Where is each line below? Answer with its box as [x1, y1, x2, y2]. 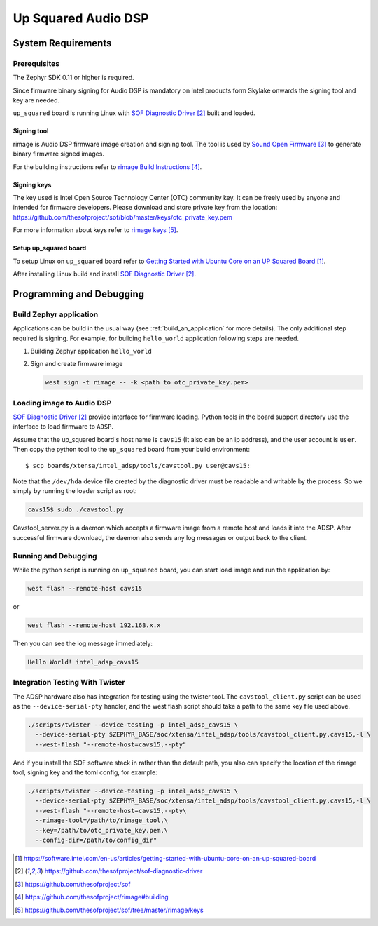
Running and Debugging [13, 551, 97, 561]
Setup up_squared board [13, 244, 87, 253]
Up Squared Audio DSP [13, 11, 150, 26]
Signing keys [13, 180, 52, 189]
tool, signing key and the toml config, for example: [13, 768, 157, 777]
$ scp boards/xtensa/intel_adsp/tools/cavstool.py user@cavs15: [25, 462, 251, 469]
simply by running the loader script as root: [13, 487, 137, 495]
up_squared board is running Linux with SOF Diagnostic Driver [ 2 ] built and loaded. [13, 109, 255, 117]
